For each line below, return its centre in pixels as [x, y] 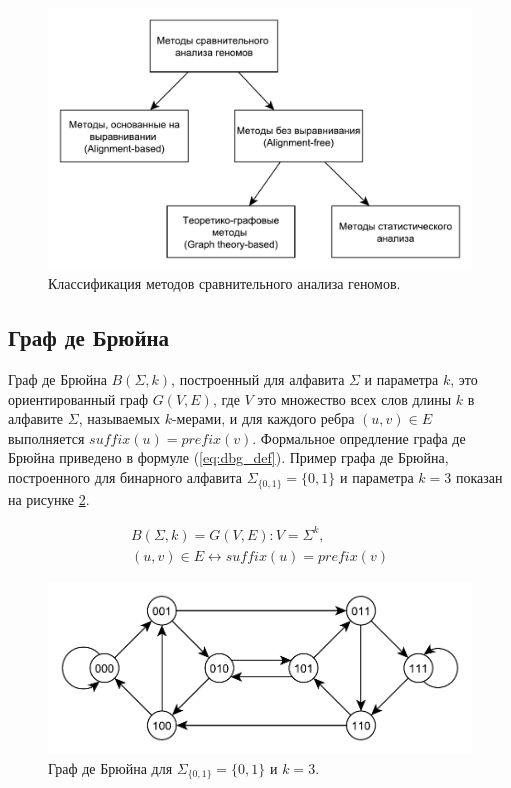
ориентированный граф [78, 398]
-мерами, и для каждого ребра [263, 418]
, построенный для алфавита [258, 379]
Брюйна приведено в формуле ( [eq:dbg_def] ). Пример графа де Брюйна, [228, 457]
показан [479, 477]
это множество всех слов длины [354, 398]
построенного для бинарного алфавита [125, 477]
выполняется [46, 437]
